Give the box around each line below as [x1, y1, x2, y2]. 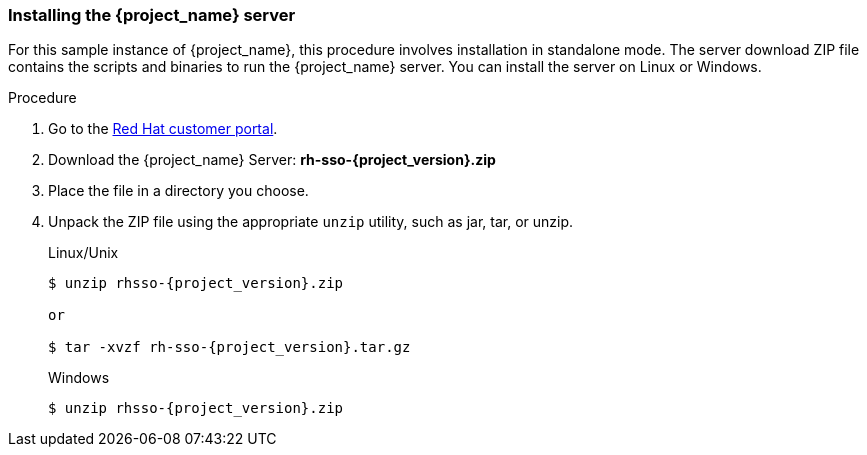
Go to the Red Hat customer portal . [48, 120, 278, 138]
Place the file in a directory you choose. [48, 182, 309, 200]
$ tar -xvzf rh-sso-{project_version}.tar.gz [48, 339, 411, 356]
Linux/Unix [48, 244, 119, 262]
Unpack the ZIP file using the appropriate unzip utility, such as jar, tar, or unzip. [48, 213, 574, 231]
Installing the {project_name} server [8, 5, 296, 25]
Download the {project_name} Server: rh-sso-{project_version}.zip [48, 151, 496, 169]
